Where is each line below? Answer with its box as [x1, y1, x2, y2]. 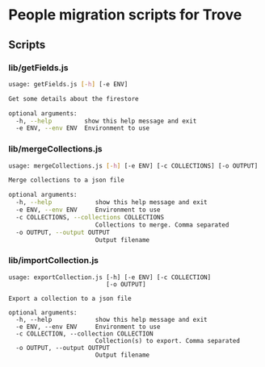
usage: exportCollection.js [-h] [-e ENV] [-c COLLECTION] [8, 273, 212, 282]
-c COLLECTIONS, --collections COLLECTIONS [15, 213, 164, 221]
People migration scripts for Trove [8, 6, 242, 24]
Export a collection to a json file [8, 294, 132, 302]
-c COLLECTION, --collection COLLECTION [15, 329, 154, 338]
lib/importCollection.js [8, 255, 99, 266]
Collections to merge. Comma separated [95, 220, 229, 229]
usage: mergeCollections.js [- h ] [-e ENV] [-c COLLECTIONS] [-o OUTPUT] [8, 161, 259, 170]
